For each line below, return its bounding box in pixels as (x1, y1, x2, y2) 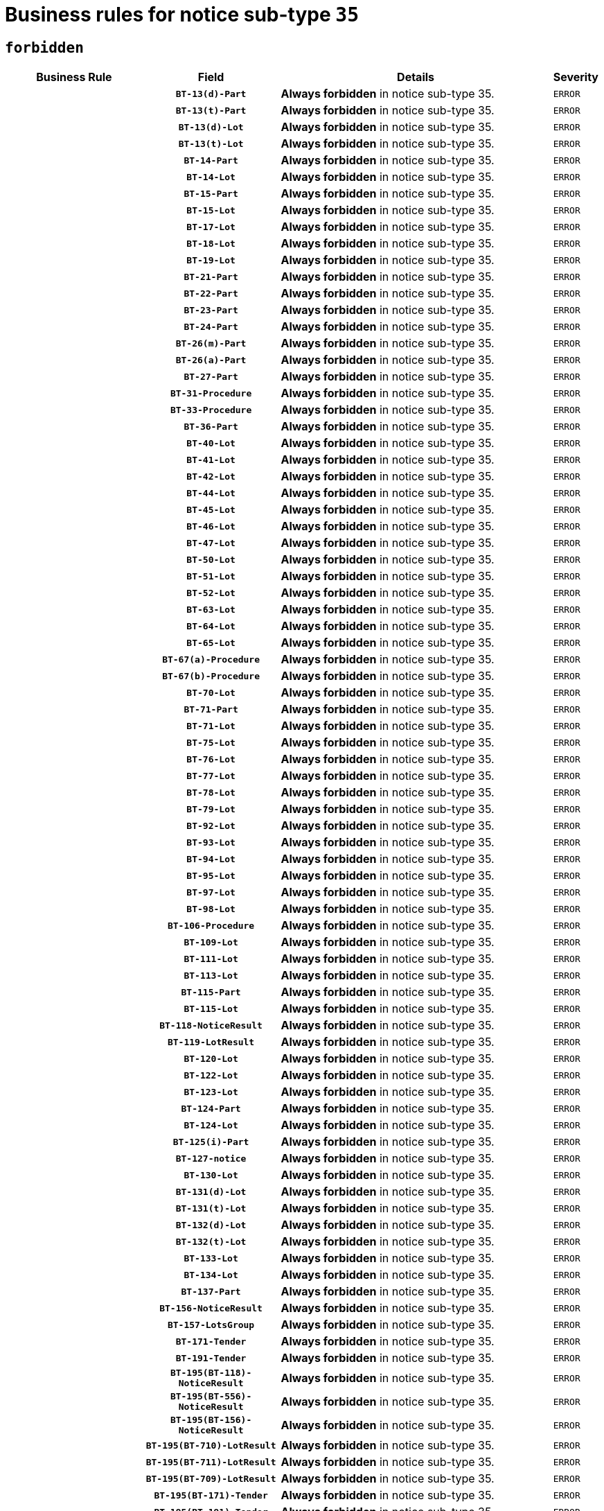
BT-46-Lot (186, 521, 236, 532)
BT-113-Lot (184, 970, 238, 981)
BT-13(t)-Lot (178, 138, 244, 149)
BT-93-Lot (186, 837, 236, 848)
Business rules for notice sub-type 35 (5, 3, 359, 26)
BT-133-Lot (184, 1252, 238, 1264)
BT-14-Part (184, 155, 238, 166)
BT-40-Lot (186, 437, 236, 448)
